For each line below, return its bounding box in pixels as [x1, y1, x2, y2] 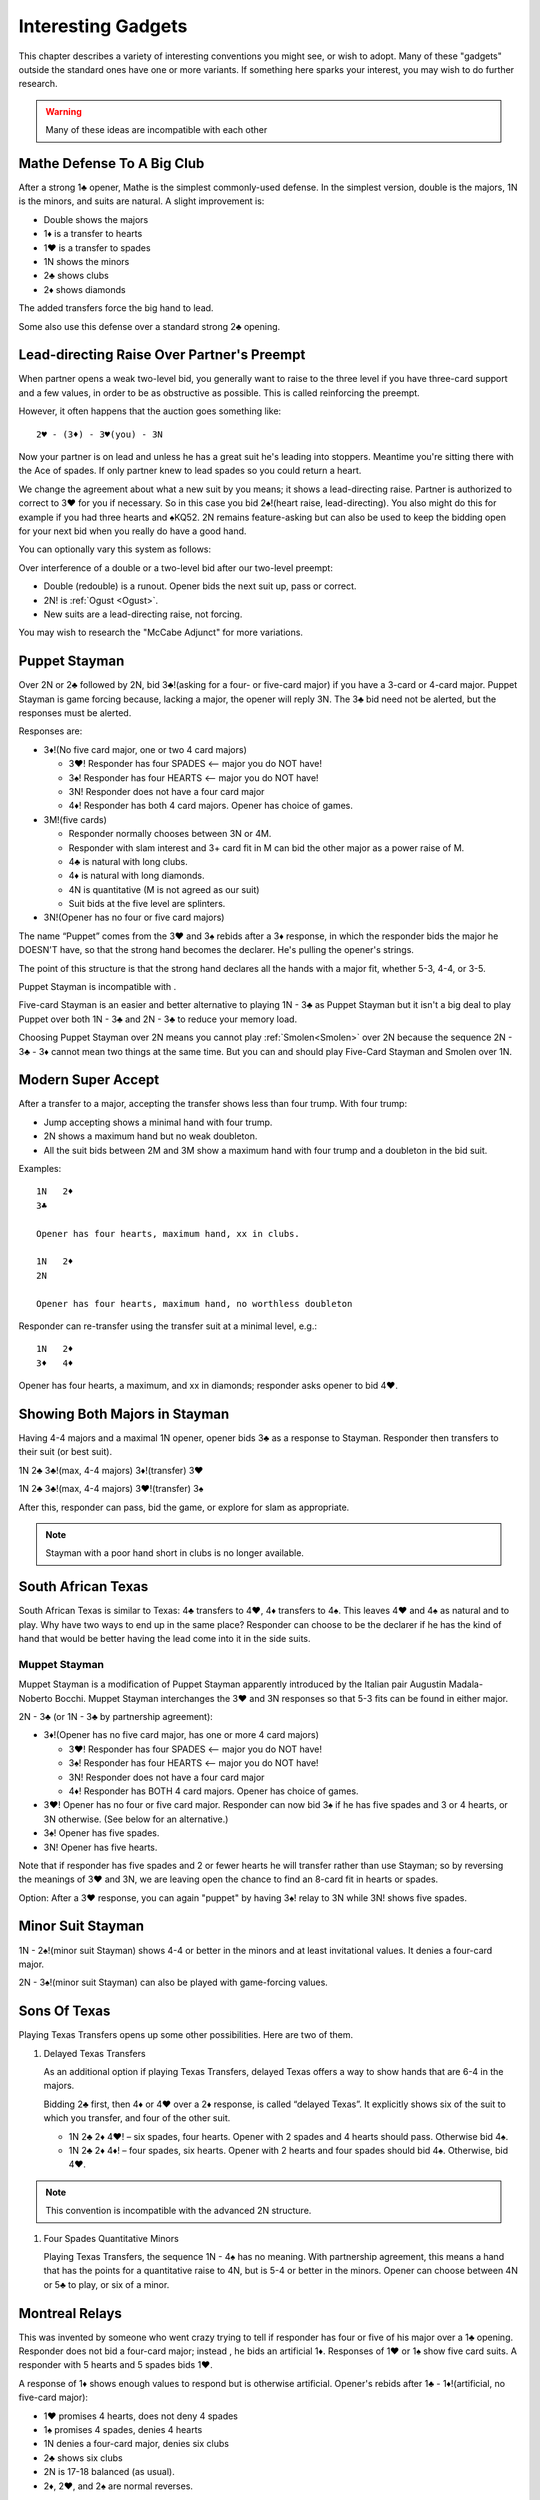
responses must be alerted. [18, 706, 132, 719]
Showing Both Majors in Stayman [18, 1405, 230, 1422]
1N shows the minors [43, 255, 130, 267]
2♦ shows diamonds [43, 283, 126, 295]
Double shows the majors [43, 213, 149, 225]
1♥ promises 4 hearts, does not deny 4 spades [43, 2410, 239, 2422]
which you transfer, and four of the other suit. [43, 2112, 231, 2124]
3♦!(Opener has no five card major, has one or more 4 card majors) [43, 1729, 319, 1741]
